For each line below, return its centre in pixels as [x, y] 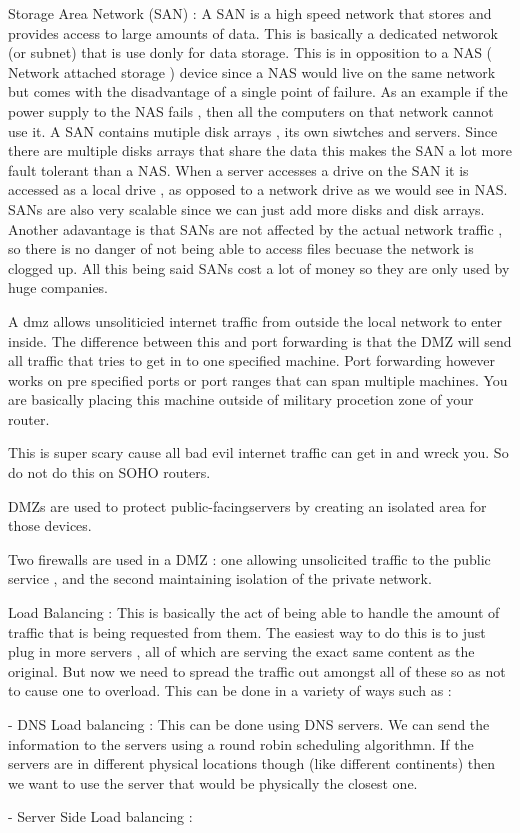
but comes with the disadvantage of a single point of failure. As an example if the [258, 91]
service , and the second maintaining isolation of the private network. [220, 578]
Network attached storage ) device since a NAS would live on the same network [252, 71]
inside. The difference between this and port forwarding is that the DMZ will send [260, 340]
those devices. [50, 525]
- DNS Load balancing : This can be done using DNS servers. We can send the [249, 724]
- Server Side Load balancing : [100, 816]
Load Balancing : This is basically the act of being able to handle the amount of [254, 612]
